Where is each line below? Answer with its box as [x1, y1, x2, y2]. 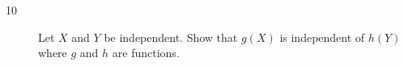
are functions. [112, 44, 180, 61]
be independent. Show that [104, 28, 238, 45]
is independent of [279, 28, 365, 45]
